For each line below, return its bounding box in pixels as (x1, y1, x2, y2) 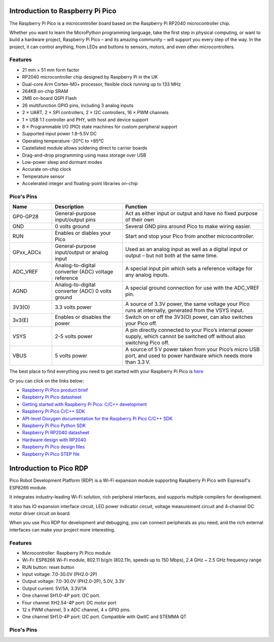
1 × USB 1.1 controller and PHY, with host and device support (22, 117, 149, 123)
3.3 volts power (55, 304, 92, 311)
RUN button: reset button (22, 564, 75, 570)
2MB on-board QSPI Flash (22, 95, 77, 101)
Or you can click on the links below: (9, 378, 84, 384)
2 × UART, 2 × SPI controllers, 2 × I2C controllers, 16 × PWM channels (22, 110, 169, 116)
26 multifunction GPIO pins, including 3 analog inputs (22, 102, 134, 109)
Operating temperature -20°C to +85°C (22, 137, 104, 144)
